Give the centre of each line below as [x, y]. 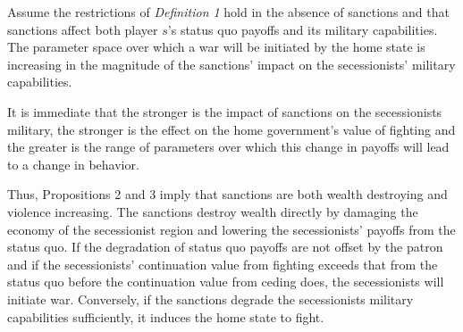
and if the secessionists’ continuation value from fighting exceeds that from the [223, 264]
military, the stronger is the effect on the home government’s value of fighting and [231, 129]
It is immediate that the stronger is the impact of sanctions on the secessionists [225, 111]
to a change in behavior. [73, 164]
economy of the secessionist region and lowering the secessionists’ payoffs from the [231, 229]
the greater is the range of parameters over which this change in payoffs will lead [228, 147]
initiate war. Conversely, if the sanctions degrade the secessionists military [210, 299]
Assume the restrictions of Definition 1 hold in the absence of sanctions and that [228, 12]
